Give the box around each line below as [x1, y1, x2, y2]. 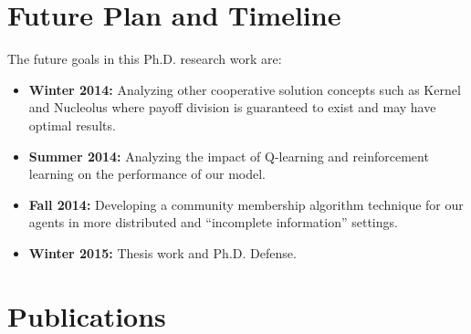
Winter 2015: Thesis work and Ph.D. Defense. [28, 243, 297, 262]
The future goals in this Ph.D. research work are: [7, 49, 282, 68]
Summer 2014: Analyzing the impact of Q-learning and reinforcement [28, 146, 429, 165]
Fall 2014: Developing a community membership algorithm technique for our [28, 194, 464, 214]
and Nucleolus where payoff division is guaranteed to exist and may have [28, 98, 436, 117]
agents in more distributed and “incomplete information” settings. [28, 213, 398, 232]
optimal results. [28, 115, 116, 134]
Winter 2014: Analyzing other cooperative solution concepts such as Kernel [28, 79, 461, 99]
